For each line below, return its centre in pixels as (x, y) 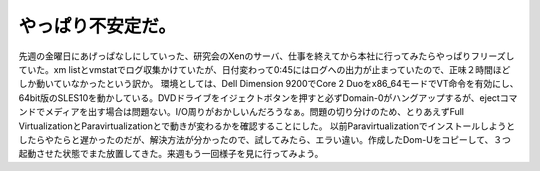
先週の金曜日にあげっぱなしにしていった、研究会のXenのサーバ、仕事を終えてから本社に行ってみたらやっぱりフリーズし (266, 56)
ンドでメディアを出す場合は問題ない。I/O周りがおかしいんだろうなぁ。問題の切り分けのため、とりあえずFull (241, 112)
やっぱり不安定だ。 (97, 26)
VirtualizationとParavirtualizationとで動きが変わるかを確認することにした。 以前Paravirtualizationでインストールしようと (266, 126)
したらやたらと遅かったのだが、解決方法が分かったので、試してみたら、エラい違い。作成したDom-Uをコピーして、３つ (265, 139)
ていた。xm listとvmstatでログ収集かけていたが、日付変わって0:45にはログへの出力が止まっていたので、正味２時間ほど (264, 69)
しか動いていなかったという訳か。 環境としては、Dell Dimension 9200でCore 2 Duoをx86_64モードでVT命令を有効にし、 (268, 84)
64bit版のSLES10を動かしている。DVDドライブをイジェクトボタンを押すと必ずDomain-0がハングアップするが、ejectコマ (268, 97)
